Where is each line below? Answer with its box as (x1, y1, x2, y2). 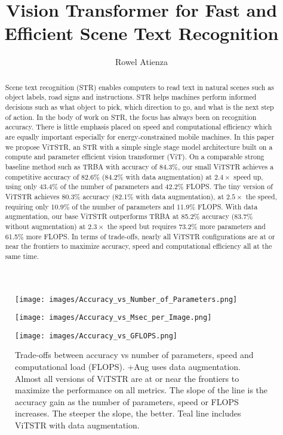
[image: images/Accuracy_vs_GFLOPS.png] (15, 331, 178, 340)
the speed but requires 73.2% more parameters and (107, 221, 266, 231)
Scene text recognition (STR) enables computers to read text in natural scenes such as (5, 82, 274, 92)
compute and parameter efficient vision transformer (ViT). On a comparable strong (5, 152, 264, 162)
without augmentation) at (5, 221, 86, 231)
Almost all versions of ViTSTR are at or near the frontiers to (15, 372, 239, 384)
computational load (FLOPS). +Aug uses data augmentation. (15, 360, 241, 373)
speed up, (233, 171, 263, 181)
